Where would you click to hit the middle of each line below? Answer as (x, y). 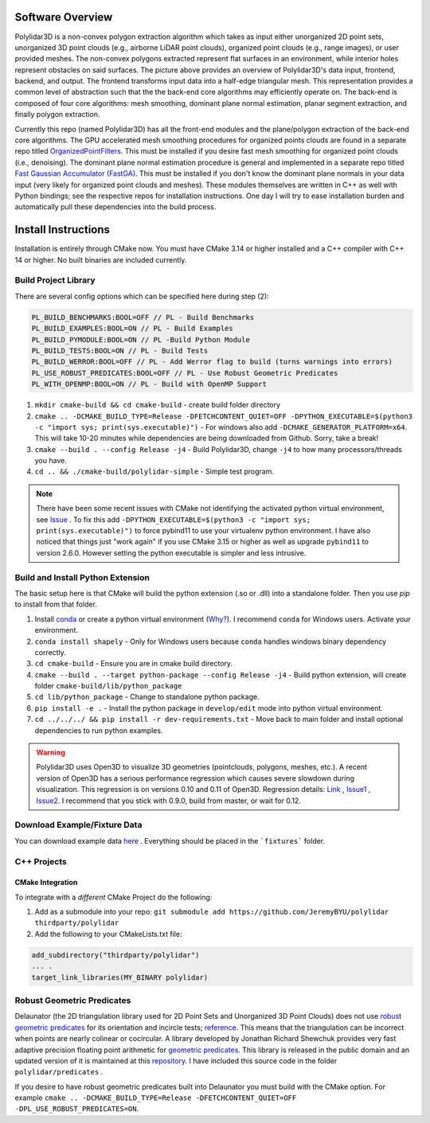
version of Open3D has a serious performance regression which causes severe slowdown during (195, 778)
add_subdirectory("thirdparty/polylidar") (115, 955)
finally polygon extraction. (57, 115)
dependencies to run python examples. (99, 730)
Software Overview (64, 17)
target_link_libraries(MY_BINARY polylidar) (120, 977)
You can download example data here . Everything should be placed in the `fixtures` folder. (170, 840)
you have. (51, 461)
